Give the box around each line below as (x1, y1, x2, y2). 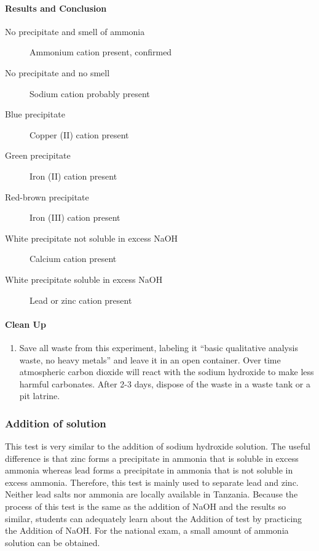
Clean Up (5, 317, 46, 330)
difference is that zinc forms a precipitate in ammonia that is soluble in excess (5, 451, 299, 464)
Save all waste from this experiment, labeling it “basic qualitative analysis (19, 341, 298, 354)
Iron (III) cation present (30, 211, 120, 224)
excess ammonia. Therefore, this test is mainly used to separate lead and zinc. (5, 475, 299, 488)
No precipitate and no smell (5, 66, 110, 79)
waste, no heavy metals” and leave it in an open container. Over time (19, 353, 281, 366)
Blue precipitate (5, 108, 65, 121)
